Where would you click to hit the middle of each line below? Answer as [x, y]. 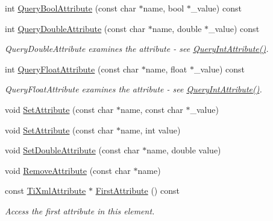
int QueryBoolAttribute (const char [71, 8]
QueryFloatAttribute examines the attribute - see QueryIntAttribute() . [133, 89]
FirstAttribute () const [137, 191]
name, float [166, 69]
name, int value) [150, 130]
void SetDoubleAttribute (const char [72, 150]
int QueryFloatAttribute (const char [72, 69]
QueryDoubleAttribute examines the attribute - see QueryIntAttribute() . [137, 49]
